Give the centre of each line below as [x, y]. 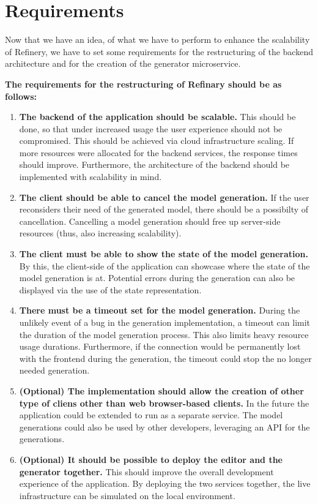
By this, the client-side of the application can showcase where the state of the [165, 265]
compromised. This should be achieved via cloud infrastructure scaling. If [157, 141]
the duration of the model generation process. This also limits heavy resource [164, 334]
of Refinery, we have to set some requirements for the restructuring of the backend [159, 51]
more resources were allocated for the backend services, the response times [158, 152]
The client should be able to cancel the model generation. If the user [164, 197]
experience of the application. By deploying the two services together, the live [165, 483]
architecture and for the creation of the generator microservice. [123, 63]
